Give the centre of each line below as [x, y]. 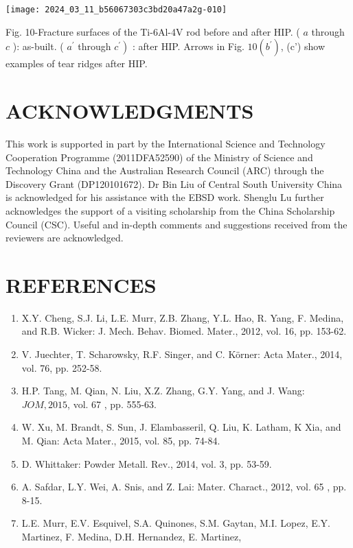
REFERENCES [81, 284]
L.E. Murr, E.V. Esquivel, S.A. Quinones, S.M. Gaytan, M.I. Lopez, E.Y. [176, 523]
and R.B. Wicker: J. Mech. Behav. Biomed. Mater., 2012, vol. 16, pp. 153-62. [184, 331]
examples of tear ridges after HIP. [77, 63]
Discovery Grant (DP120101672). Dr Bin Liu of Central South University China [174, 183]
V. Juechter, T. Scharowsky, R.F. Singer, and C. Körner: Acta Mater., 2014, [182, 354]
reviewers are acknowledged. [65, 238]
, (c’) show [303, 46]
